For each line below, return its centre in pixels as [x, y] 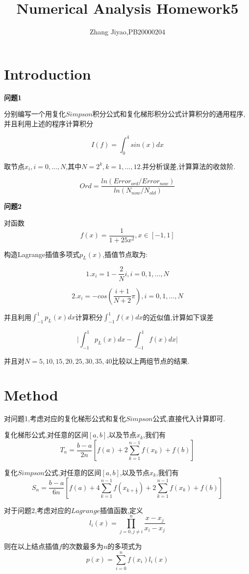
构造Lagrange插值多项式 [42, 254]
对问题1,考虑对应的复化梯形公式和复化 [65, 418]
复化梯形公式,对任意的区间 [46, 435]
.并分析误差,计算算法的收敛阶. [188, 166]
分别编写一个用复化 [35, 114]
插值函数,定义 [121, 510]
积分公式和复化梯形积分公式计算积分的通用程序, [169, 114]
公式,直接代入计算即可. [189, 418]
